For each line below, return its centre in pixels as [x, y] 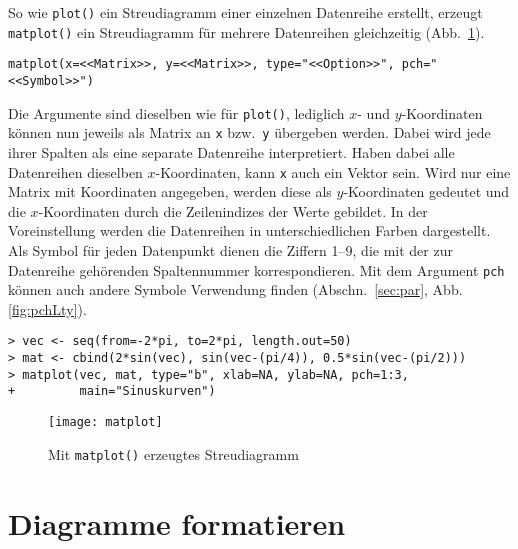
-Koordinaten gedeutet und [426, 191]
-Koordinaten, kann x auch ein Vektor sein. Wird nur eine [333, 171]
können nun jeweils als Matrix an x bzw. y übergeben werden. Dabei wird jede [249, 132]
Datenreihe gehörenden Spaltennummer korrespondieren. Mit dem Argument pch [256, 269]
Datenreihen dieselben [75, 171]
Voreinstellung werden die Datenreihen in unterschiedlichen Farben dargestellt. [249, 230]
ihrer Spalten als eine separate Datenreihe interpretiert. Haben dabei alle [231, 151]
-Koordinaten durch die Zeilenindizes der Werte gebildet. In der [233, 210]
